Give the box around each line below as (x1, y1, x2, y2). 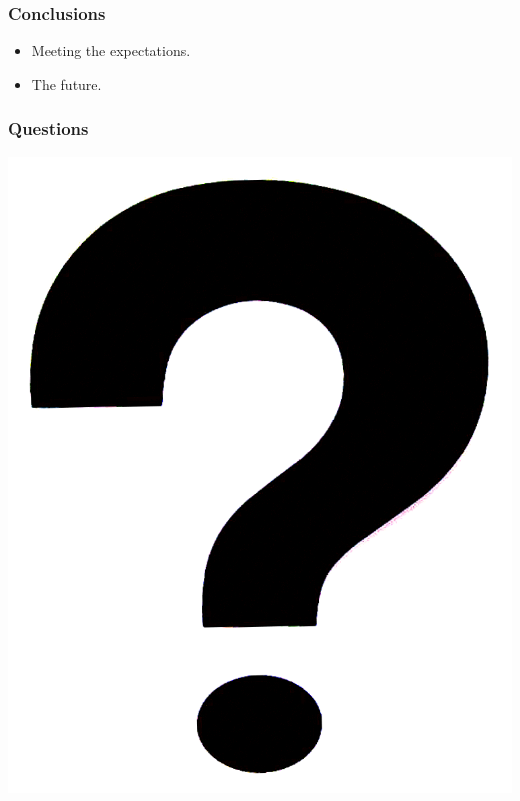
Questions (8, 116, 89, 141)
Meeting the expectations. (31, 40, 191, 61)
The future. (31, 73, 102, 94)
